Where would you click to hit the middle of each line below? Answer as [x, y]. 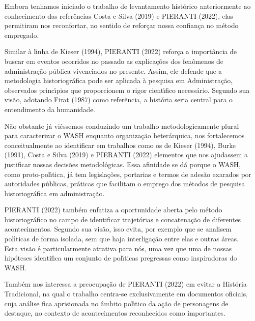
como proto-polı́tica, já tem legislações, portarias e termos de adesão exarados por [128, 174]
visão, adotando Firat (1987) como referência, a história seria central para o [119, 100]
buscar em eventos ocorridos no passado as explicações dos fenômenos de [114, 61]
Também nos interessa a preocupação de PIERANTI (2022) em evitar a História [126, 284]
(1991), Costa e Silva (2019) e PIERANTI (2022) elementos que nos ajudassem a [126, 155]
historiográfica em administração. [55, 193]
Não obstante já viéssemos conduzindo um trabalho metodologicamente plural [122, 126]
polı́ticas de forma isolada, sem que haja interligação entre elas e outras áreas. [122, 239]
